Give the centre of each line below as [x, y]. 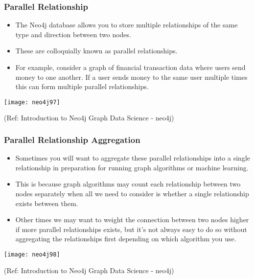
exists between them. [47, 203]
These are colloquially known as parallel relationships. [96, 51]
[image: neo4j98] [32, 255]
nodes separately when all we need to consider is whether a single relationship [132, 194]
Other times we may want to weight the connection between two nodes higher [132, 220]
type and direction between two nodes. [73, 34]
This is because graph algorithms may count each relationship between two [128, 184]
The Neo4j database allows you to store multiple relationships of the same [127, 25]
